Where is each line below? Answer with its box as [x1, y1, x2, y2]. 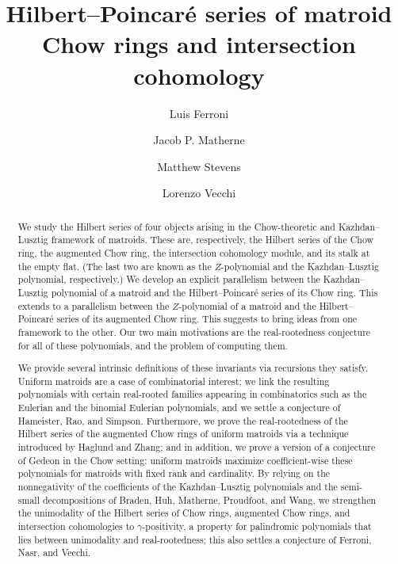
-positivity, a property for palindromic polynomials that [142, 520, 372, 532]
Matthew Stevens [157, 158, 241, 174]
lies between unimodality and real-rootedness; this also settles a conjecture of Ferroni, [17, 532, 372, 546]
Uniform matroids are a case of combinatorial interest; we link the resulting [17, 374, 330, 387]
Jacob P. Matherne [153, 131, 245, 148]
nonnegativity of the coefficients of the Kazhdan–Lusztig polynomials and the [17, 480, 338, 494]
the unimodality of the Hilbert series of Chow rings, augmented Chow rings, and [17, 506, 350, 520]
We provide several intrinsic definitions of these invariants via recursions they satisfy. [17, 361, 369, 375]
